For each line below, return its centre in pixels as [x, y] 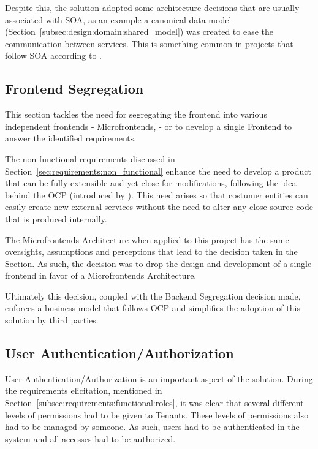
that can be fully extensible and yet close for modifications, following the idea [151, 183]
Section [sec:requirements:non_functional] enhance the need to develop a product [158, 171]
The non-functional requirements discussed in [90, 158]
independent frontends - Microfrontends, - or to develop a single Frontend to [149, 126]
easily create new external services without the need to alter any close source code [159, 207]
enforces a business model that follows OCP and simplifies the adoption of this [153, 308]
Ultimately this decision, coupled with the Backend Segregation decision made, [153, 296]
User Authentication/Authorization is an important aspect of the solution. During [159, 378]
